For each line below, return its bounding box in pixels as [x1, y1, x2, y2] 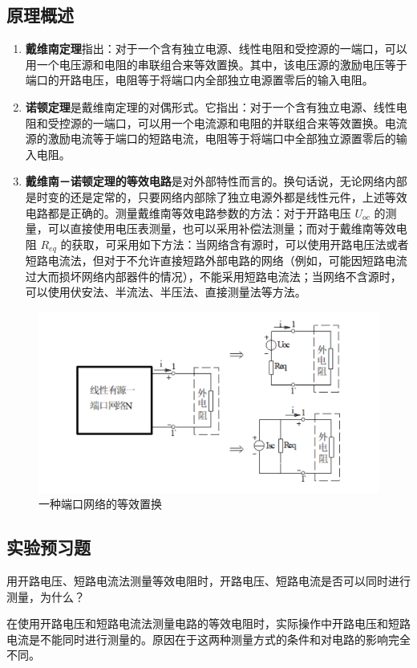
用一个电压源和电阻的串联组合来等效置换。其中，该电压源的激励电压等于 [25, 55, 407, 72]
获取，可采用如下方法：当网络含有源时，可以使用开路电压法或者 [71, 235, 409, 252]
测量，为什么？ [6, 588, 85, 605]
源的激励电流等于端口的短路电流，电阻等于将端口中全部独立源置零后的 [25, 130, 396, 147]
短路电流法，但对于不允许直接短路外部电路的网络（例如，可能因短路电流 [25, 252, 407, 269]
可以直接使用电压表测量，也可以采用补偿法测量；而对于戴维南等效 [47, 220, 396, 237]
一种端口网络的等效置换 [38, 495, 162, 512]
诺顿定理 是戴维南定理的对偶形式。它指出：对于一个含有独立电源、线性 [25, 98, 396, 115]
